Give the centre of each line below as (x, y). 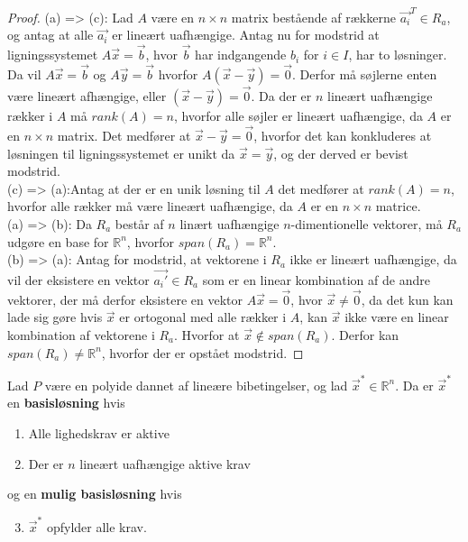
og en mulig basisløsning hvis (95, 494)
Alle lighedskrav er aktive (99, 433)
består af (139, 223)
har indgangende (241, 55)
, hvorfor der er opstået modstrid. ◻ (202, 352)
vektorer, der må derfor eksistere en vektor (125, 299)
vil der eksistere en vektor (78, 279)
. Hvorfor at (207, 334)
